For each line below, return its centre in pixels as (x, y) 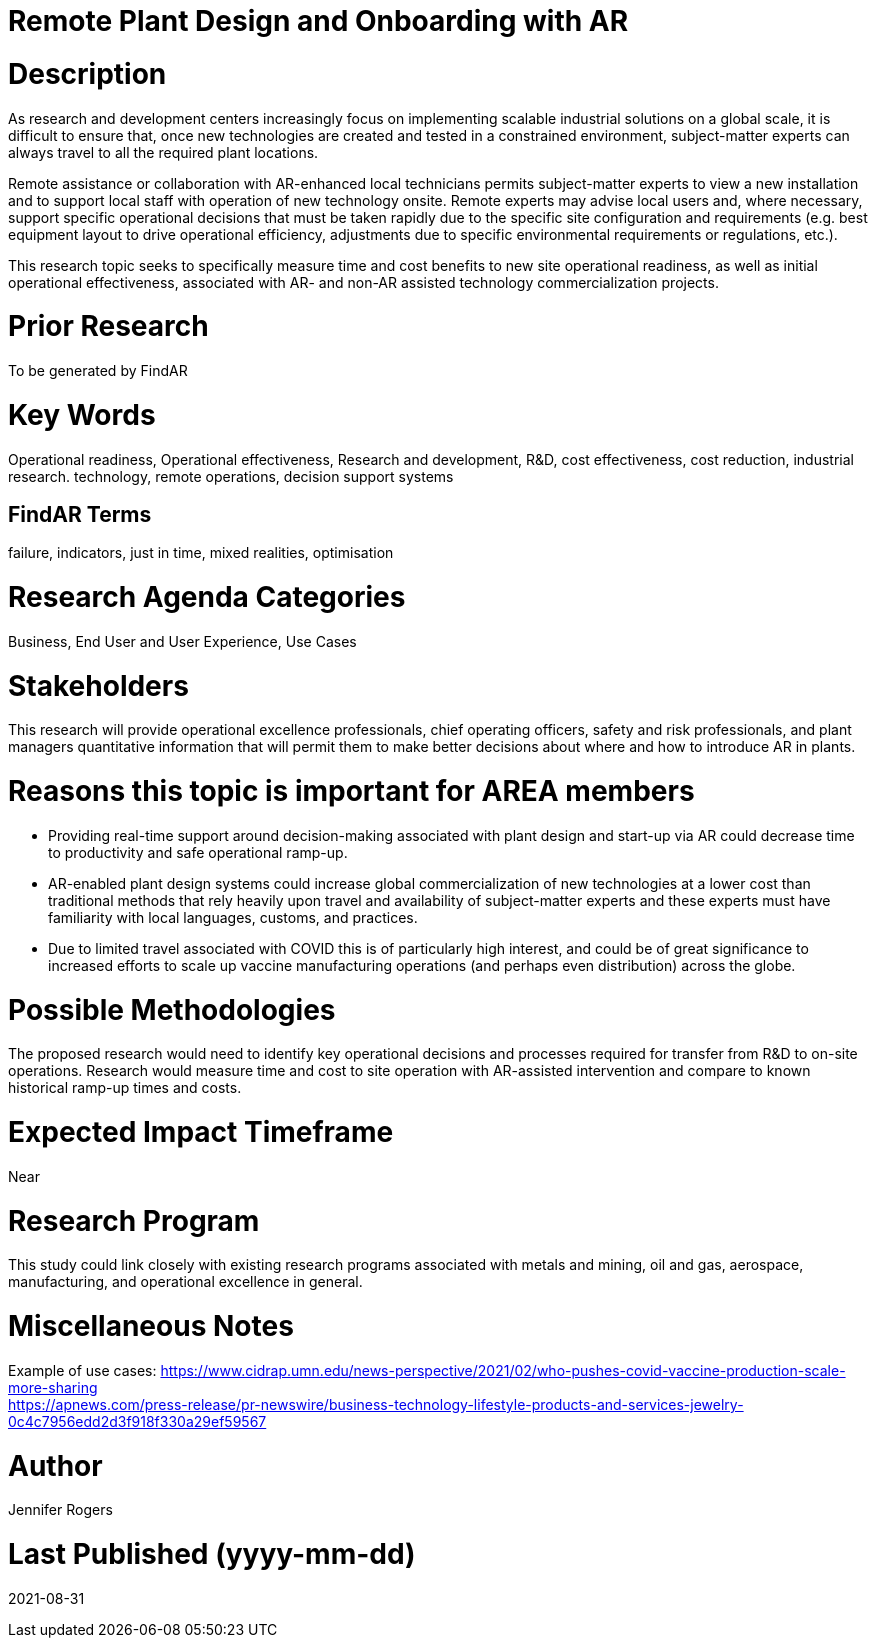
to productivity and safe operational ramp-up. (198, 852)
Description (87, 73)
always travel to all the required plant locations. (163, 152)
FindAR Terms (80, 514)
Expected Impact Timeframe (201, 1132)
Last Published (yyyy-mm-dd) (212, 1554)
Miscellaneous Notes (151, 1326)
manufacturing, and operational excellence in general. (185, 1282)
